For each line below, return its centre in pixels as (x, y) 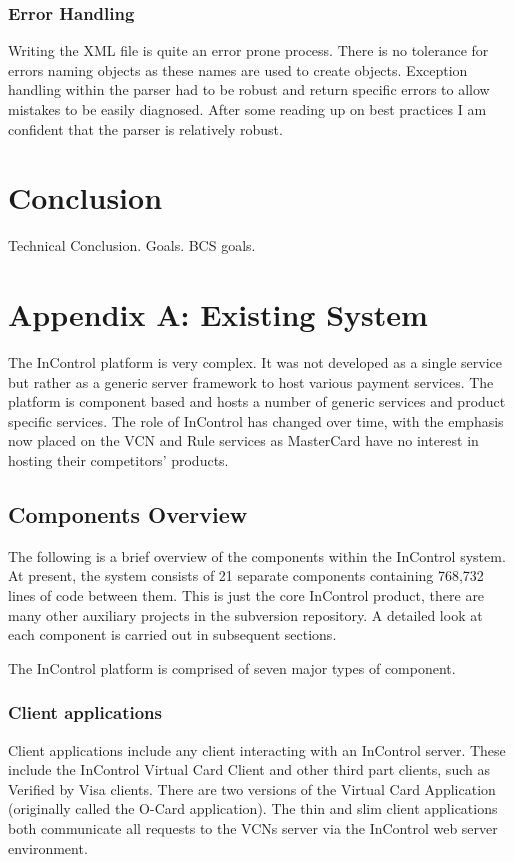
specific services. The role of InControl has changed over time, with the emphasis (256, 420)
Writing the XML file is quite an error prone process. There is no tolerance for (248, 50)
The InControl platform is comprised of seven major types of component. (232, 667)
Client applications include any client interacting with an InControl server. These (257, 749)
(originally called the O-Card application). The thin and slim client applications (253, 808)
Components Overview (128, 513)
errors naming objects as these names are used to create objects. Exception (238, 69)
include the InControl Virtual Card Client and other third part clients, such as (249, 769)
